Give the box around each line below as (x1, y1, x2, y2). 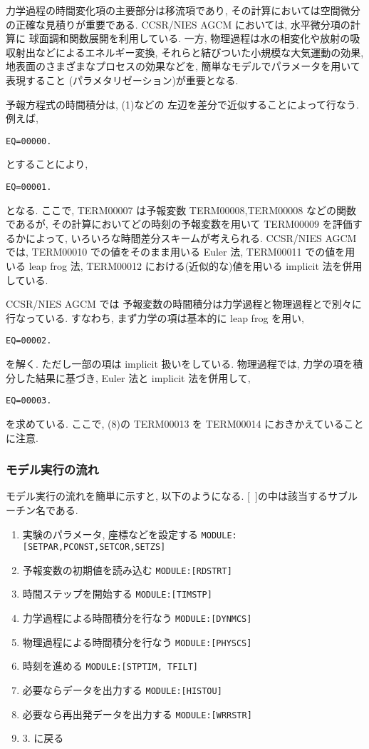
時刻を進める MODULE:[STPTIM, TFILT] (22, 658, 198, 673)
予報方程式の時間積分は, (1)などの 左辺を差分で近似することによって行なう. (6, 96, 359, 111)
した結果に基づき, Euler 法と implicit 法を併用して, (15, 370, 251, 385)
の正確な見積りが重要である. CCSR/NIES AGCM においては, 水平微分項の (6, 16, 350, 31)
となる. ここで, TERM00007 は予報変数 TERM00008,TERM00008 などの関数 (6, 202, 356, 217)
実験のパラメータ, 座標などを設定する (22, 526, 198, 541)
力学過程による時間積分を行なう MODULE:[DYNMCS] (22, 610, 252, 625)
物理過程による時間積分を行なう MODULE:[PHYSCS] (22, 634, 252, 649)
